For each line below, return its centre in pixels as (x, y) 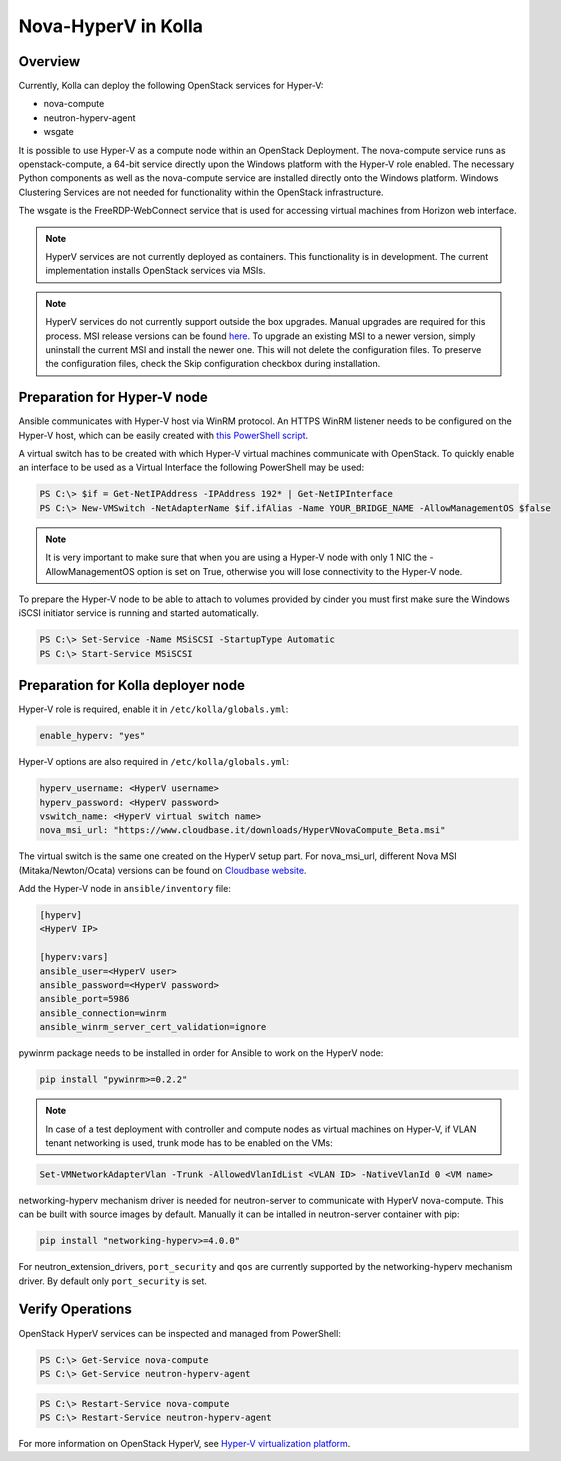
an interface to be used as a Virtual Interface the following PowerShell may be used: (191, 467)
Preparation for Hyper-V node (113, 397)
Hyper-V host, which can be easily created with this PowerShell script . (163, 435)
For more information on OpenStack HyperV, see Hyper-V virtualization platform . (184, 1443)
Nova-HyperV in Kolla (111, 26)
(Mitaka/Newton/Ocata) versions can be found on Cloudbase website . (162, 870)
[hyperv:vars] (74, 957)
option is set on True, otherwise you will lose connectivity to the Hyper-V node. (299, 571)
